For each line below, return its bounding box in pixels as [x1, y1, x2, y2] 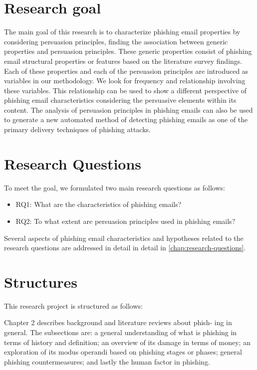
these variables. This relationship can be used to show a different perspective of [4, 85, 247, 95]
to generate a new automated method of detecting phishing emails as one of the [4, 114, 248, 125]
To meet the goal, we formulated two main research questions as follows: [4, 182, 225, 192]
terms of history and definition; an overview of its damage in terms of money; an [4, 337, 251, 347]
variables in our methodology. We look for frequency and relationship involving [4, 75, 246, 86]
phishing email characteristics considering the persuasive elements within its [4, 95, 237, 105]
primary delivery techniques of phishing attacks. [4, 124, 151, 135]
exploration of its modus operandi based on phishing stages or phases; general [4, 347, 242, 357]
